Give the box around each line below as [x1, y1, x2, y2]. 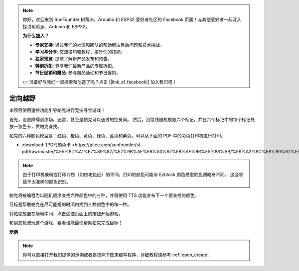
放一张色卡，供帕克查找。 [9, 123, 62, 129]
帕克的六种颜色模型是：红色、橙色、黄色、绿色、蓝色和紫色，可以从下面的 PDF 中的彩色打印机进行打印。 [9, 132, 226, 139]
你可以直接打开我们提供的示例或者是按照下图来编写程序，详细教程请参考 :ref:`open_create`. [22, 252, 210, 258]
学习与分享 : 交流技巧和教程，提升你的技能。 [35, 49, 125, 55]
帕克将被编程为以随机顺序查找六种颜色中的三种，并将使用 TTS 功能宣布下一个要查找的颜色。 [9, 192, 199, 198]
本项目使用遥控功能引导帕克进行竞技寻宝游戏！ [9, 107, 106, 113]
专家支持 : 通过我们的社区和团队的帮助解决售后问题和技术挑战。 [35, 42, 164, 48]
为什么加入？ [22, 33, 49, 39]
